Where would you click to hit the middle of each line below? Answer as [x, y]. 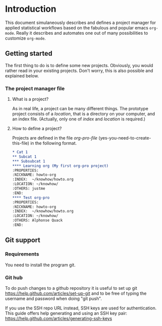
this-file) [20, 143]
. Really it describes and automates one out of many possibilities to [81, 33]
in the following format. [53, 143]
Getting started [29, 54]
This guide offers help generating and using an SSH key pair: [66, 313]
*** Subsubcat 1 [29, 161]
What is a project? [30, 99]
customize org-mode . [26, 38]
